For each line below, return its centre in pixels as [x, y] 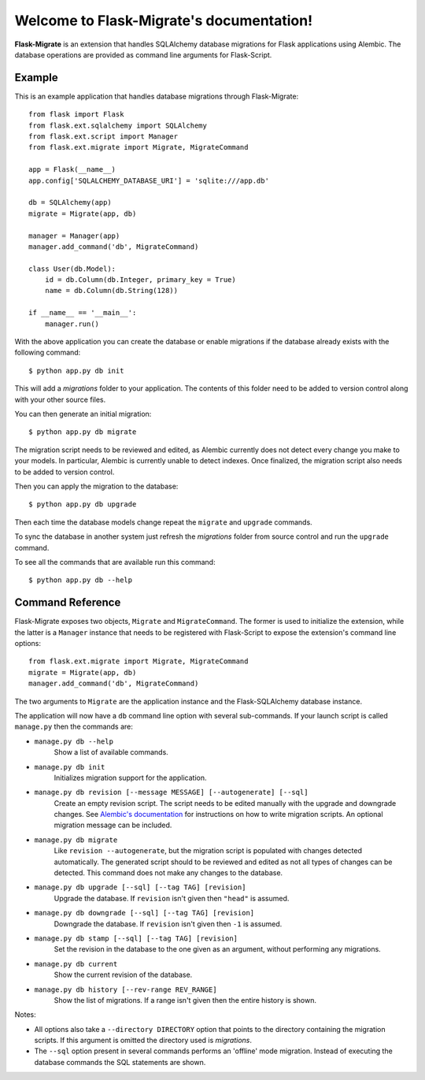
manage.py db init [70, 767]
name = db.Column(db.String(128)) [111, 291]
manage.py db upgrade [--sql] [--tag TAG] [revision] [140, 887]
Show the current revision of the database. [123, 975]
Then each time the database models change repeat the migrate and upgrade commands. [163, 522]
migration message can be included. [113, 825]
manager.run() [72, 324]
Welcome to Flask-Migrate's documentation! [164, 20]
